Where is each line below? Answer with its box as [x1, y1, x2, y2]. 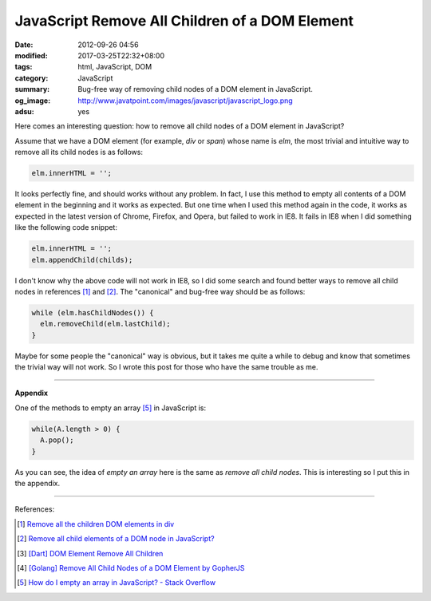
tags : [14, 62, 33, 72]
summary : [14, 85, 50, 94]
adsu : [14, 106, 35, 116]
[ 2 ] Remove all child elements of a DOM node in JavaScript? [17, 534, 215, 544]
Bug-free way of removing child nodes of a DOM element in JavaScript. [77, 85, 313, 94]
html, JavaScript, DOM [77, 62, 152, 72]
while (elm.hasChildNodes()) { [31, 308, 155, 317]
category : [14, 73, 49, 83]
